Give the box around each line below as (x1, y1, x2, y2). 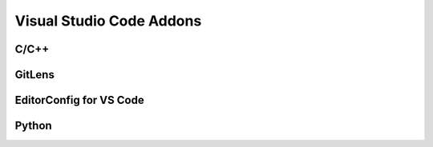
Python (14, 119, 52, 133)
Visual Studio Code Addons (14, 12, 202, 30)
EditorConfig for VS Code (14, 93, 144, 107)
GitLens (14, 68, 55, 81)
